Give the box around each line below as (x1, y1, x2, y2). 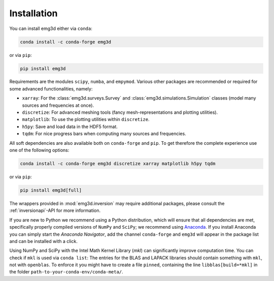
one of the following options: (9, 147, 70, 153)
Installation (9, 8, 58, 19)
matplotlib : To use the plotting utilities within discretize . (22, 116, 150, 122)
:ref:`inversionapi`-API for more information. (9, 207, 101, 213)
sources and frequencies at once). (22, 102, 94, 108)
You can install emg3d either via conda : (9, 25, 92, 32)
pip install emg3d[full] (20, 187, 82, 193)
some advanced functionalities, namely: (9, 85, 93, 91)
